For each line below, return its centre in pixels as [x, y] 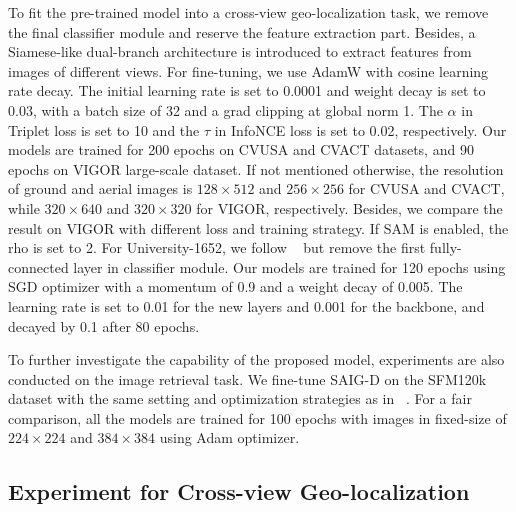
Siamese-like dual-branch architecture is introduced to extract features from [240, 51]
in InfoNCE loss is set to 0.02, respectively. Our [360, 129]
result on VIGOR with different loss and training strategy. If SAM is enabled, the [258, 227]
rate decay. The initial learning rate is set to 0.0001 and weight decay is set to [247, 90]
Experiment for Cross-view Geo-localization [239, 491]
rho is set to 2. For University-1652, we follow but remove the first [217, 247]
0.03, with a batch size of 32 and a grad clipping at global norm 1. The [225, 109]
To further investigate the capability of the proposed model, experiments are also [256, 359]
